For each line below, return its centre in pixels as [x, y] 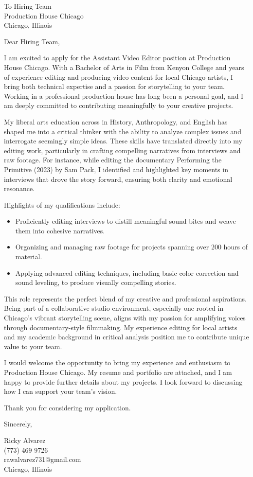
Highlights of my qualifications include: [62, 204]
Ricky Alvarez [25, 440]
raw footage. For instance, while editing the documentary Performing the [113, 160]
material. [29, 256]
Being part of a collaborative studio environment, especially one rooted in [114, 308]
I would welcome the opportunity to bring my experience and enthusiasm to [117, 362]
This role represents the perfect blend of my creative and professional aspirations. [125, 298]
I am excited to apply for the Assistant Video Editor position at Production [117, 58]
